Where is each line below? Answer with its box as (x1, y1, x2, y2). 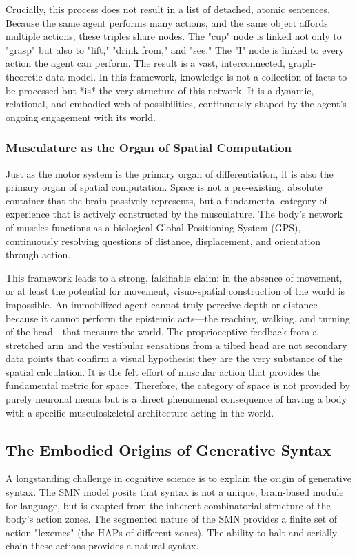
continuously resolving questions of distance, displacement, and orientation (6, 233, 321, 248)
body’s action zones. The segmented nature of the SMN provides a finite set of (6, 512, 338, 526)
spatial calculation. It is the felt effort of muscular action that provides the (6, 364, 321, 379)
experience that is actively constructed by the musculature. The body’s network (6, 207, 343, 221)
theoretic (6, 69, 43, 83)
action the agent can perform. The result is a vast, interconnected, (6, 56, 285, 70)
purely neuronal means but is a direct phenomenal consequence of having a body (6, 392, 347, 406)
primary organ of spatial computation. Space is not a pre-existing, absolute (6, 180, 323, 194)
